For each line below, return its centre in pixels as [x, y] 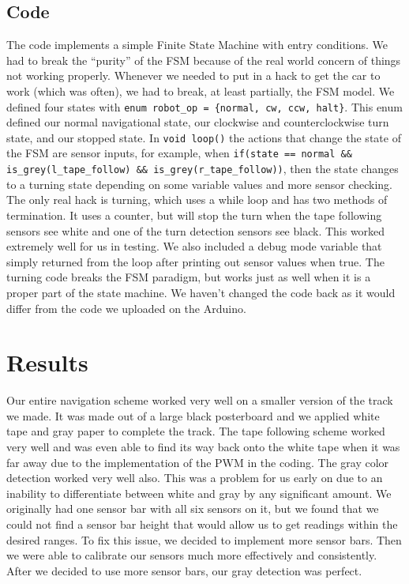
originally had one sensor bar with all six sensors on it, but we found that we [193, 509]
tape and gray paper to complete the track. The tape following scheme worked [196, 431]
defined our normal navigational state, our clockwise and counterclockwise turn [198, 122]
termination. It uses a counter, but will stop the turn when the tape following [194, 215]
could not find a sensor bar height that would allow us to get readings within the [202, 524]
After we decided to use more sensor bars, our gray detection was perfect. [184, 570]
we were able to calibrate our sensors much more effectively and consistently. [192, 555]
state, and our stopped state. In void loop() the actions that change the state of [204, 137]
